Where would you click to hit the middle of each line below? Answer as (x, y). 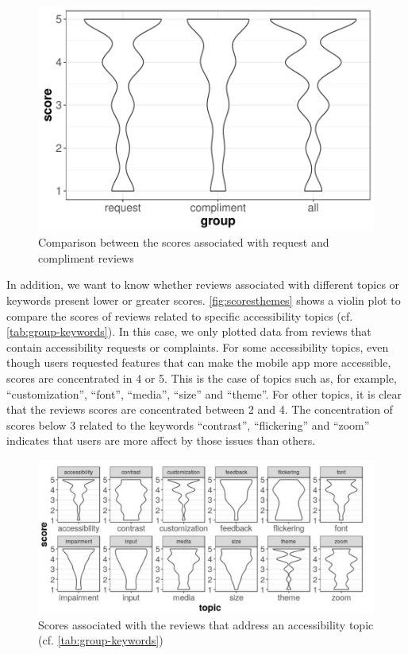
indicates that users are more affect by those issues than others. (161, 440)
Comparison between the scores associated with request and (184, 242)
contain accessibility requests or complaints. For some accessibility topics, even (198, 346)
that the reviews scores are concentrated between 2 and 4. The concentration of (200, 409)
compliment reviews (86, 257)
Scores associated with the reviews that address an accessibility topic (206, 624)
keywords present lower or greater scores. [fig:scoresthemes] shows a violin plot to (204, 300)
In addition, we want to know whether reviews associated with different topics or (203, 284)
